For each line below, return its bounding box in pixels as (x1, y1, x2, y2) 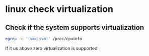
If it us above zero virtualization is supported (5, 45, 98, 51)
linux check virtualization (5, 3, 114, 15)
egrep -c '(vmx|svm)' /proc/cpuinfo (5, 36, 82, 41)
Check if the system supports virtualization (5, 23, 144, 32)
